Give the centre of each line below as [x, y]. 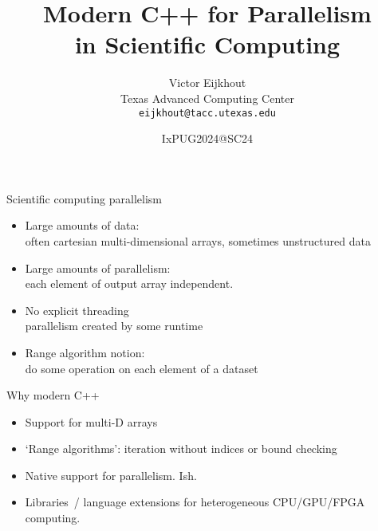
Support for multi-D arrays [91, 421]
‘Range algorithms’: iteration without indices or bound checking [181, 448]
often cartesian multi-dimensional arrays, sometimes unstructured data [198, 240]
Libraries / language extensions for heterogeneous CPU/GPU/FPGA [195, 502]
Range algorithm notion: [85, 352]
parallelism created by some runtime [114, 326]
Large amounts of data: [82, 225]
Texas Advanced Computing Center [207, 98]
